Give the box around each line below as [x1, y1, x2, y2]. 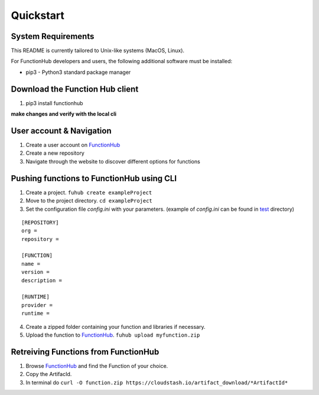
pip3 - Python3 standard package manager [25, 68, 131, 76]
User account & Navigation [11, 126, 112, 136]
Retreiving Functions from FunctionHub [11, 347, 159, 357]
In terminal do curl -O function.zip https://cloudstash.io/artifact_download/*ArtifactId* [25, 378, 288, 386]
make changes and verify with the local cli [11, 110, 117, 117]
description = [21, 277, 62, 283]
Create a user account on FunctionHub [25, 142, 121, 149]
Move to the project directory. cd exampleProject [25, 197, 153, 204]
